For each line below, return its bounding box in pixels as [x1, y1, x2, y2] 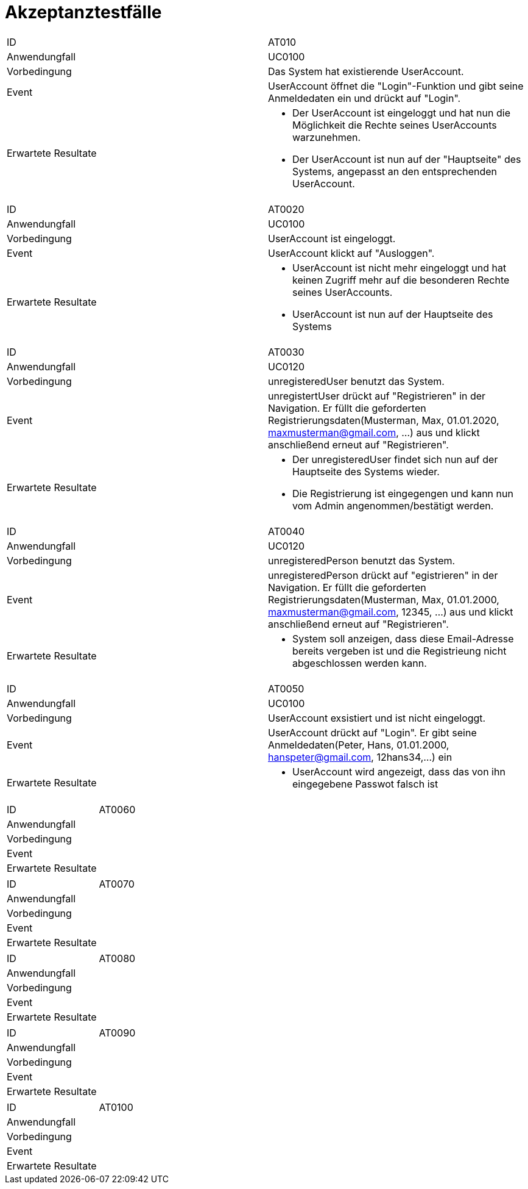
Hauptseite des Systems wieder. [292, 465, 440, 478]
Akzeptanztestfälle [5, 2, 162, 23]
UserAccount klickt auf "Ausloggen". [268, 246, 435, 259]
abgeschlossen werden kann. [292, 656, 427, 669]
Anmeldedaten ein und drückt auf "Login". [268, 92, 461, 104]
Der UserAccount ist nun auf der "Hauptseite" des [292, 153, 521, 165]
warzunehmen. [292, 131, 361, 143]
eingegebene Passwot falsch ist [292, 777, 438, 790]
